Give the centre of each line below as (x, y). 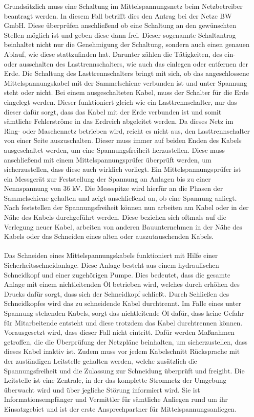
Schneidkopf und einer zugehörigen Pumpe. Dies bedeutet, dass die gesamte (117, 274)
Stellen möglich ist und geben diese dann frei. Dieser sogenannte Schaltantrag (120, 35)
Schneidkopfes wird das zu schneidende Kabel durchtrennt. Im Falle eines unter (123, 303)
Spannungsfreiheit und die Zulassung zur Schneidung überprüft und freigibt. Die (124, 370)
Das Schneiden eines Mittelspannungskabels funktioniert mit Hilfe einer (111, 255)
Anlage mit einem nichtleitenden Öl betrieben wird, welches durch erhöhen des (122, 284)
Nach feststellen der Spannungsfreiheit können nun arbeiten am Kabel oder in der (126, 207)
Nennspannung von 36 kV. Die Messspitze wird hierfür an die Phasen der (114, 188)
